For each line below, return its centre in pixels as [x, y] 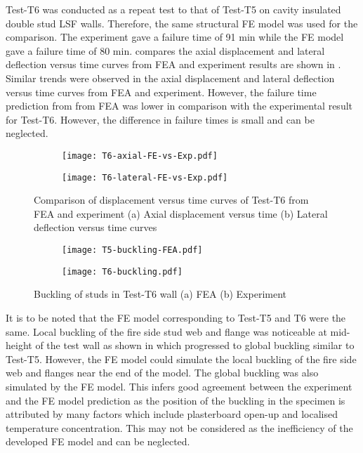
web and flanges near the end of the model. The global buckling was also [162, 373]
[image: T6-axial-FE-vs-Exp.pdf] [140, 156]
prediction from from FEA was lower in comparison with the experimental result [179, 106]
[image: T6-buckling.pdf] [122, 271]
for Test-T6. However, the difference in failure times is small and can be [160, 119]
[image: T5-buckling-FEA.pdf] [132, 250]
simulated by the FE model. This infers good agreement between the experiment [179, 386]
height [19, 345]
